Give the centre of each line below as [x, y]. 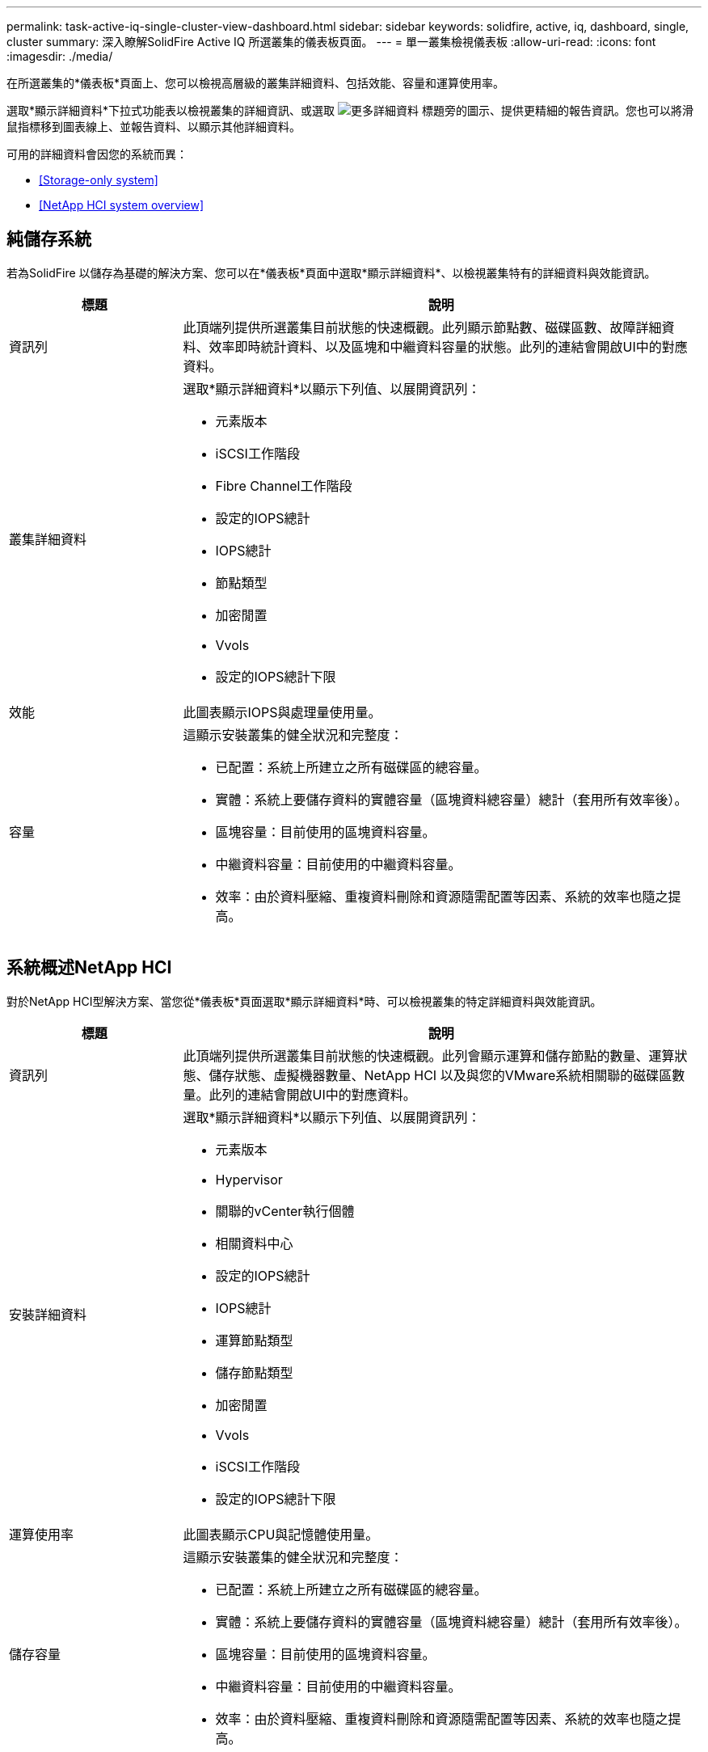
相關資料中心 [254, 1243]
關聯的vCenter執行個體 [285, 1211]
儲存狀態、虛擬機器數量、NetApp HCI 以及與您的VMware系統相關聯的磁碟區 [440, 1075]
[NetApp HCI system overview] [122, 205]
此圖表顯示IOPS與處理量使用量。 [282, 712]
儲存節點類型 [254, 1372]
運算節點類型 [254, 1340]
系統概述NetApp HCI [89, 968]
